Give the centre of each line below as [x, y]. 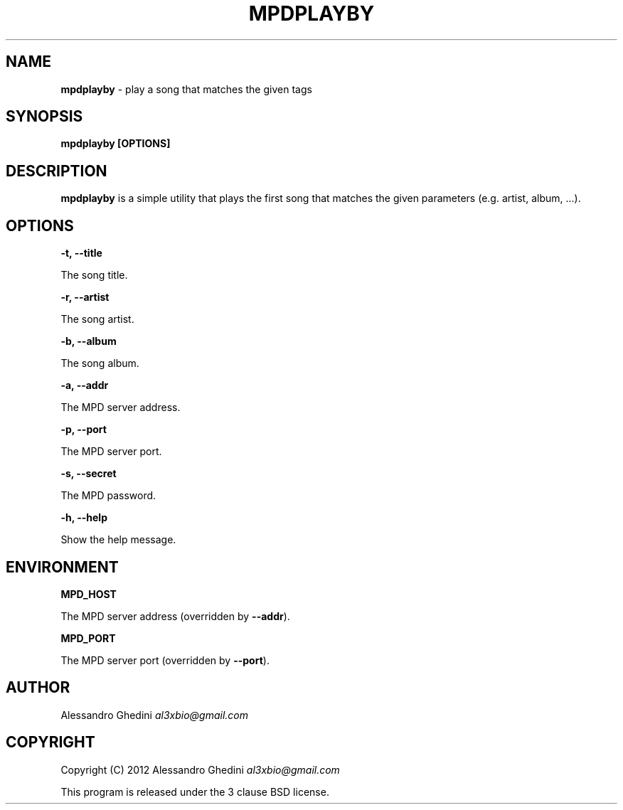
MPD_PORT [88, 638]
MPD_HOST [89, 594]
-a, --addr [85, 385]
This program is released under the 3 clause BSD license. [195, 792]
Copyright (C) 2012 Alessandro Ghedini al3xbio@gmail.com [200, 769]
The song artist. [97, 319]
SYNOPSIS [44, 117]
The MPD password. [108, 496]
